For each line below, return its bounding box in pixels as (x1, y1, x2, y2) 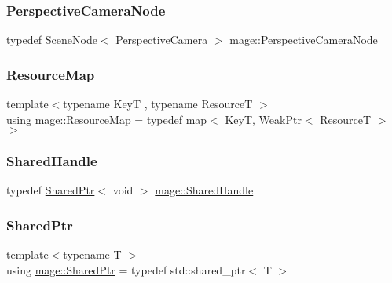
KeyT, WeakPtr (225, 111, 302, 127)
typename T (63, 246, 122, 263)
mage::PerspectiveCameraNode (229, 31, 378, 48)
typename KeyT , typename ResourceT (63, 96, 253, 112)
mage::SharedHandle (155, 182, 254, 198)
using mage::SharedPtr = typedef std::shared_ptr (6, 261, 246, 278)
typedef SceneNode (6, 31, 97, 48)
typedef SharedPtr (6, 182, 95, 198)
